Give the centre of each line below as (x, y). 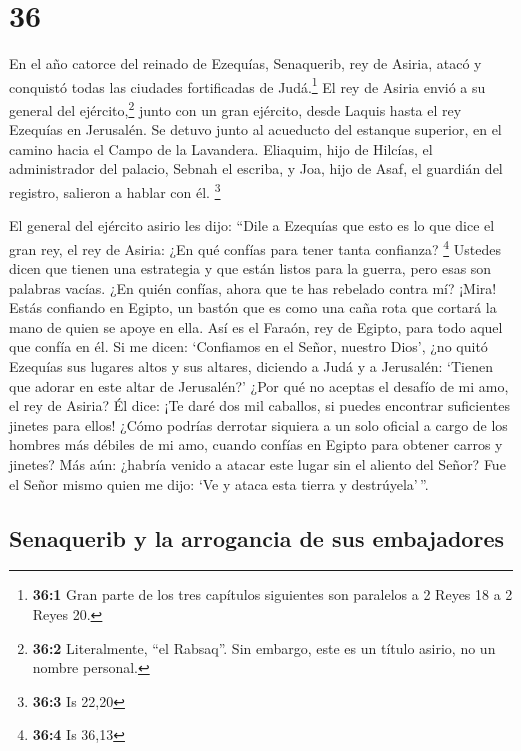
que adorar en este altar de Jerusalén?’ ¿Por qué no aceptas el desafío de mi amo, (259, 385)
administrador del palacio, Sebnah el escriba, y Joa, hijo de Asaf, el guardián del (256, 168)
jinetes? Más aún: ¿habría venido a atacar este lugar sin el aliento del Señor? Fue (257, 464)
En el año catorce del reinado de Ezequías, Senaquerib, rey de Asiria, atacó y (245, 63)
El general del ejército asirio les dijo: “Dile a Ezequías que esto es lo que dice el (252, 225)
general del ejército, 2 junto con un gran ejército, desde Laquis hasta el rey (235, 108)
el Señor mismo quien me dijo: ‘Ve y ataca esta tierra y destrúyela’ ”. (219, 483)
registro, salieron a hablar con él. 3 (115, 190)
